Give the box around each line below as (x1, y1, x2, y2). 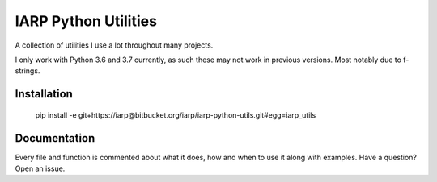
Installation (15, 87, 73, 101)
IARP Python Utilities (15, 12, 158, 30)
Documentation (15, 131, 95, 145)
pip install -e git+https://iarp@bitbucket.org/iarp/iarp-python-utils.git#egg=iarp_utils (35, 110, 316, 120)
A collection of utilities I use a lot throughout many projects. (15, 40, 214, 50)
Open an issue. (15, 163, 66, 173)
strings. (15, 66, 40, 76)
